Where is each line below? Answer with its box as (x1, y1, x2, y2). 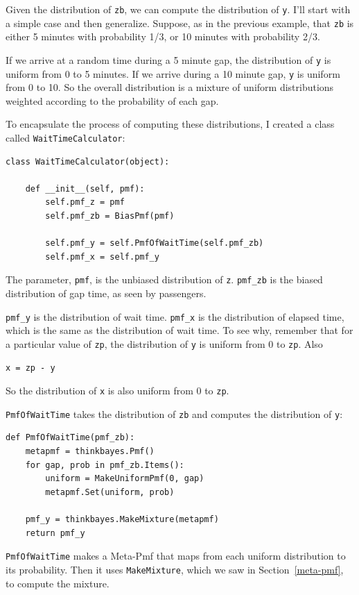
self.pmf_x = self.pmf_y (45, 251, 159, 262)
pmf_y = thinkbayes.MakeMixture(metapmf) (25, 514, 219, 525)
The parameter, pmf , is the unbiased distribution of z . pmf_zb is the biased (6, 272, 323, 287)
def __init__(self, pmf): (25, 183, 145, 194)
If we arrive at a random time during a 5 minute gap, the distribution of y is (6, 52, 331, 67)
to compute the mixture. (6, 576, 110, 590)
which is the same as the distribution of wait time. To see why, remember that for (6, 323, 353, 337)
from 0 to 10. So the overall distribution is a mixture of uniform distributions (6, 80, 334, 94)
